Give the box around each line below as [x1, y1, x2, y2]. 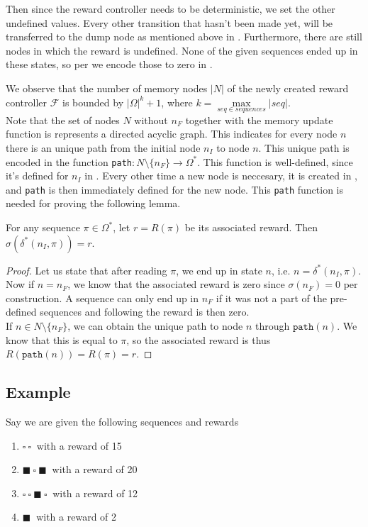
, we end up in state [176, 262, 262, 277]
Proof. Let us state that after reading [6, 262, 167, 277]
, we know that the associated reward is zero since [67, 277, 285, 292]
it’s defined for [6, 168, 69, 183]
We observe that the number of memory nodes [6, 80, 208, 95]
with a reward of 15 [36, 438, 122, 453]
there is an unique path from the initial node [6, 140, 201, 155]
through [255, 318, 290, 333]
